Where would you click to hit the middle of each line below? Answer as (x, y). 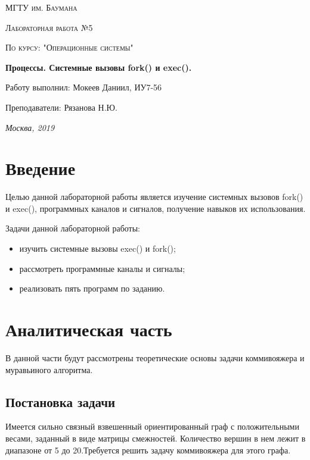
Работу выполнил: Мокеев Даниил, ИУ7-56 (84, 87)
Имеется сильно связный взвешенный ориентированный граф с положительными (152, 426)
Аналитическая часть (89, 329)
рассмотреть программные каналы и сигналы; (102, 268)
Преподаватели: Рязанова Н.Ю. (61, 107)
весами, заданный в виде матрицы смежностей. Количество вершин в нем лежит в (156, 438)
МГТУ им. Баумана (41, 7)
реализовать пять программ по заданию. (92, 288)
